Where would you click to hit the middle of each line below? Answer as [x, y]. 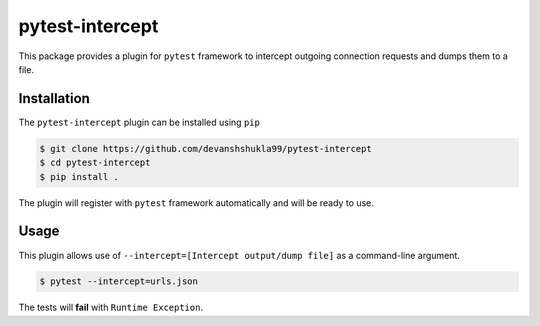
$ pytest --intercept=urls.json [119, 281]
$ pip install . [79, 176]
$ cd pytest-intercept [95, 163]
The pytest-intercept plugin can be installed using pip [139, 122]
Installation [54, 98]
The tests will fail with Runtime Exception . [111, 307]
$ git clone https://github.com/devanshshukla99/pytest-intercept [205, 148]
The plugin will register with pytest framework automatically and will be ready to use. [196, 202]
